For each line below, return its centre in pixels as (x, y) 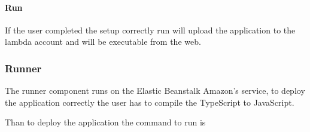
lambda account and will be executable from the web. (103, 42)
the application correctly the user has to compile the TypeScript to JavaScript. (150, 102)
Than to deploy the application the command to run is (105, 122)
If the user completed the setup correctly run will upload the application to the (150, 30)
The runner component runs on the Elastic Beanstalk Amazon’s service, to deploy (155, 90)
